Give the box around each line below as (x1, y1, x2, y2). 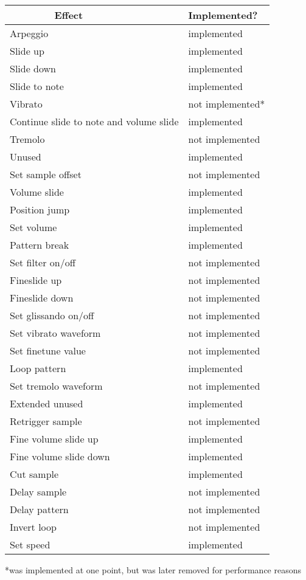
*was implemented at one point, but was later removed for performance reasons (5, 563, 302, 576)
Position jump (10, 202, 70, 216)
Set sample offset (10, 167, 82, 181)
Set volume (10, 219, 57, 234)
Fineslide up (10, 272, 62, 287)
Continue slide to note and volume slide (10, 114, 179, 128)
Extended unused (10, 396, 83, 410)
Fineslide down (10, 290, 74, 305)
